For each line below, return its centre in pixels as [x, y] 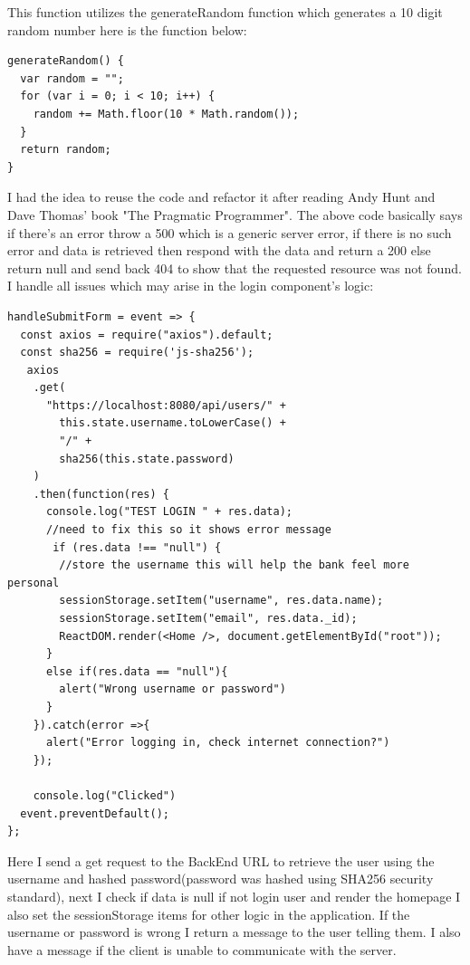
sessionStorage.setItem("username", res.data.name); [221, 601]
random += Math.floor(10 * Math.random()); [166, 114]
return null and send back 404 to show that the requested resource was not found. [235, 268]
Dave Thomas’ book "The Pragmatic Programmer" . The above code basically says [235, 214]
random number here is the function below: [127, 29]
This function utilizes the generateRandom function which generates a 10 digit [225, 12]
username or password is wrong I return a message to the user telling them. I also [234, 932]
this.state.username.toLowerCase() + [173, 423]
